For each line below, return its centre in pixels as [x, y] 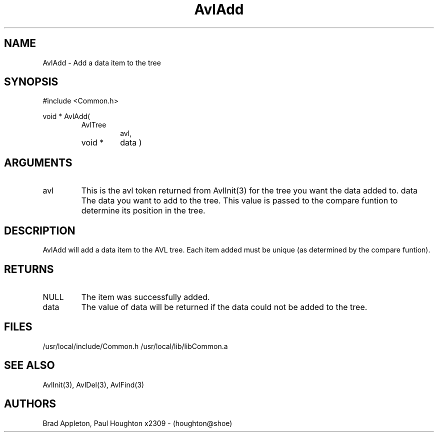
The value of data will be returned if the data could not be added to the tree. [224, 307]
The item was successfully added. [145, 297]
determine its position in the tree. [143, 211]
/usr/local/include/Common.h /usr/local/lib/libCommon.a [135, 346]
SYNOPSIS [31, 82]
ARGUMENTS [38, 162]
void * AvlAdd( [66, 116]
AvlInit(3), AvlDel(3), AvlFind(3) [93, 384]
